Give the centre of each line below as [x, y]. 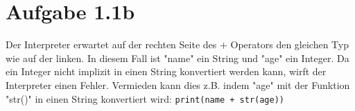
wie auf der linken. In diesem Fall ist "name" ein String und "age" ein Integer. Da [177, 58]
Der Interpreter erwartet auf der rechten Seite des [111, 44]
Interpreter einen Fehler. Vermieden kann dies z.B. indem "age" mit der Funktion [178, 84]
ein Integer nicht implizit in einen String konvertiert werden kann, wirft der [166, 71]
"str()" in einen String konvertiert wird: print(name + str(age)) [145, 98]
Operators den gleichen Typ [289, 44]
